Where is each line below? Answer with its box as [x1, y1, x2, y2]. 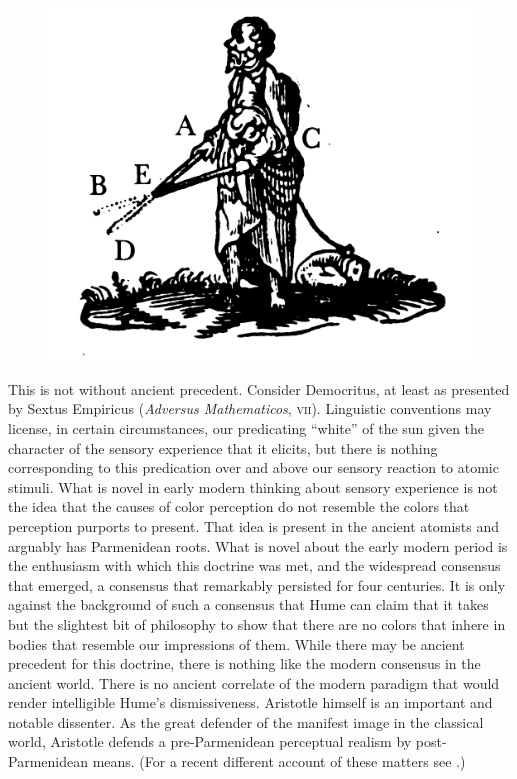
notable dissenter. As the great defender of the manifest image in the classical [8, 711, 484, 732]
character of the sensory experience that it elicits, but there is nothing [8, 437, 438, 458]
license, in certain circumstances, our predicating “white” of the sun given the [8, 417, 485, 438]
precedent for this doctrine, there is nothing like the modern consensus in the [8, 653, 481, 674]
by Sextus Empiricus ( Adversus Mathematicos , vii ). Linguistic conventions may [8, 398, 492, 419]
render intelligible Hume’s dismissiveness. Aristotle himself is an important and [8, 692, 493, 713]
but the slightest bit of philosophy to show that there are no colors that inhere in [8, 613, 506, 634]
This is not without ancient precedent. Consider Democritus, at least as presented [8, 378, 510, 399]
